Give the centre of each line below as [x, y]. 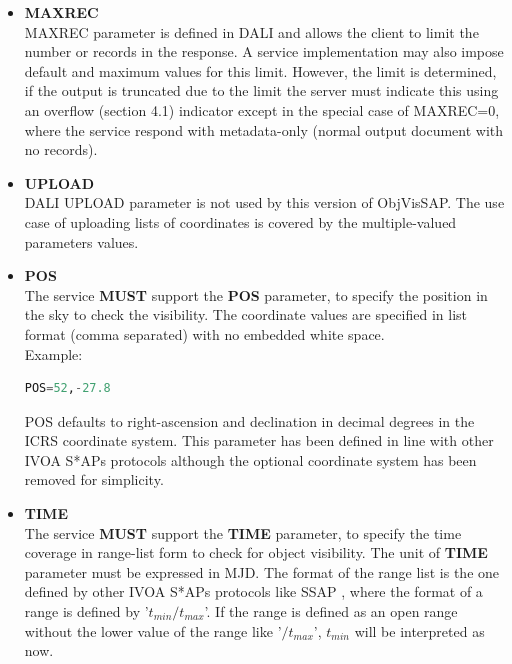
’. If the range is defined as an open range [331, 611]
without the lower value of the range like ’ [153, 630]
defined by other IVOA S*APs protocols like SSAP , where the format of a [253, 591]
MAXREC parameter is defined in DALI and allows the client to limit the [251, 31]
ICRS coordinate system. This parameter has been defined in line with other [259, 440]
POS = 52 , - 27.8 [67, 388]
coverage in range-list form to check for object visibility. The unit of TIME [256, 552]
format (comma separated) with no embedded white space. [204, 333]
